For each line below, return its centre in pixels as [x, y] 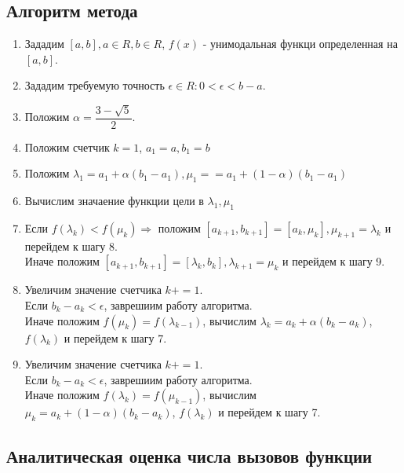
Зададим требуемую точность [95, 85]
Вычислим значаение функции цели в [114, 201]
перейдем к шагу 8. [71, 246]
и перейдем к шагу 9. [334, 261]
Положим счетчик [67, 147]
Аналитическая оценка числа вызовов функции [189, 455]
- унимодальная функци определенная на [300, 44]
